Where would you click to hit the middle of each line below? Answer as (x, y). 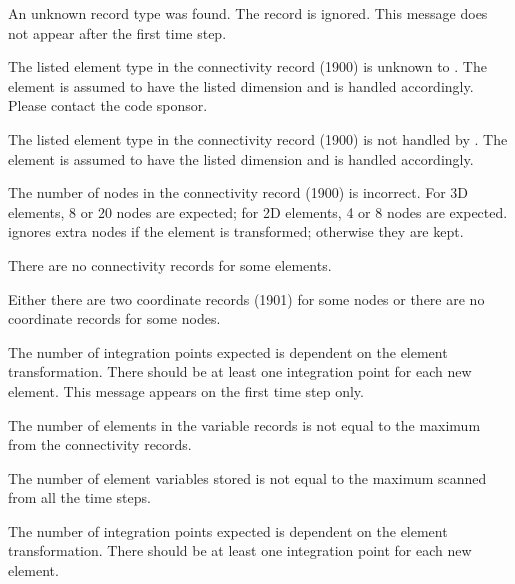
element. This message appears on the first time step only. (186, 390)
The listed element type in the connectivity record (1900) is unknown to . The (247, 66)
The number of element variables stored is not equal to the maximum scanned (247, 477)
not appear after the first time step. (117, 32)
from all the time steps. (79, 497)
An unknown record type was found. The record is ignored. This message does (248, 13)
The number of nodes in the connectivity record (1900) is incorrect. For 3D (238, 192)
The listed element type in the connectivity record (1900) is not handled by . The (258, 138)
